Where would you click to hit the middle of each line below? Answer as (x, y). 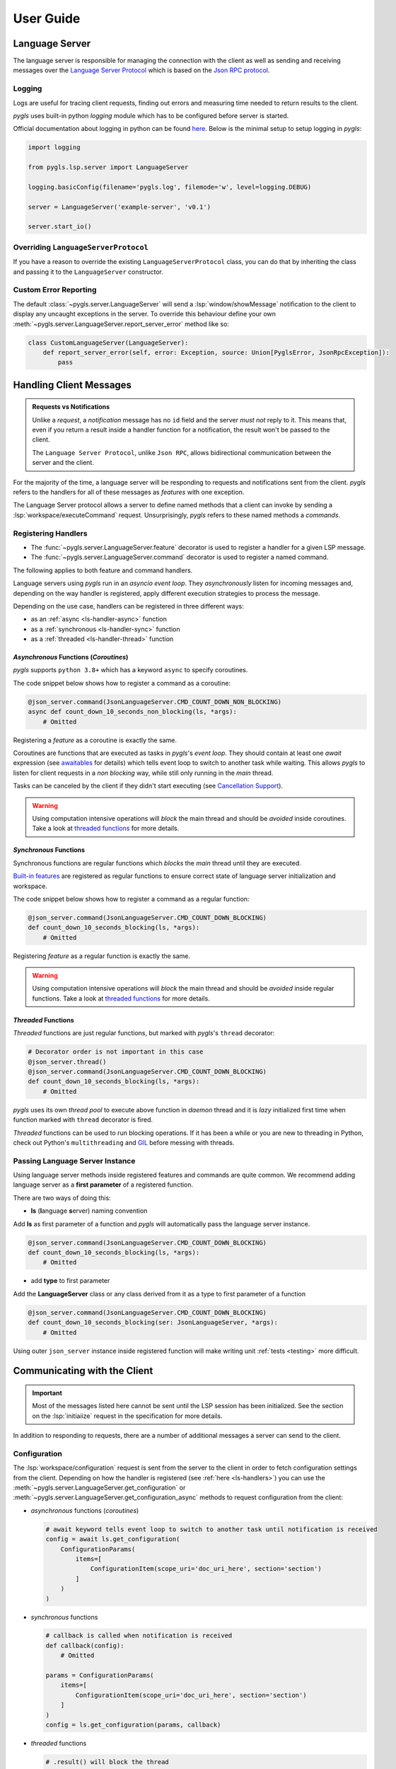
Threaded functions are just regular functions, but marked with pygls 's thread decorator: (144, 1033)
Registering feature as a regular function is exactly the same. (102, 956)
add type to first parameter (70, 1281)
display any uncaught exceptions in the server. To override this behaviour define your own (144, 314)
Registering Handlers (50, 533)
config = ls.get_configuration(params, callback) (133, 1725)
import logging (54, 148)
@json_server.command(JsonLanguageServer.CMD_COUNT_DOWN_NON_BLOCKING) (155, 702)
